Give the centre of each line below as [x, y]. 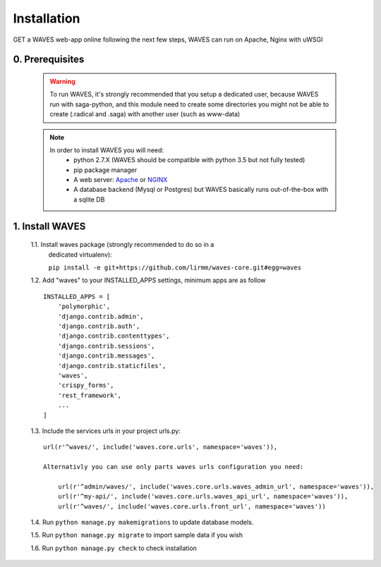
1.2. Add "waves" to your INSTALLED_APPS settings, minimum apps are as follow [148, 280]
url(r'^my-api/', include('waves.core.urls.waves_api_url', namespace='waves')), [203, 496]
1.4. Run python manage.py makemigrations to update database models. [142, 523]
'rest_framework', [90, 395]
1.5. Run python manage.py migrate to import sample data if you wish [137, 535]
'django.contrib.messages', [106, 356]
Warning [62, 81]
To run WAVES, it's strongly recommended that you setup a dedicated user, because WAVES [184, 94]
